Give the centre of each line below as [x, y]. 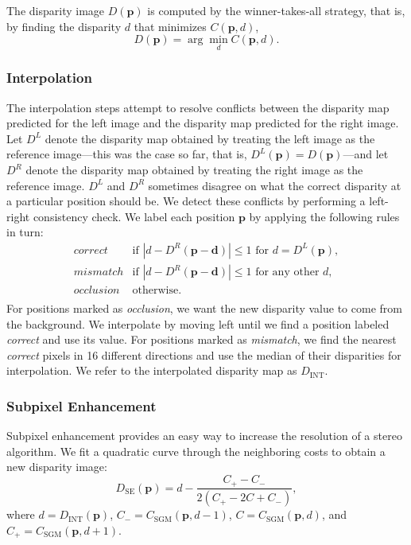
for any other [287, 272]
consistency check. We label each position [134, 216]
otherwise [155, 291]
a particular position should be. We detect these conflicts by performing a [186, 201]
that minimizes [170, 26]
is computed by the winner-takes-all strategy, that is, [276, 10]
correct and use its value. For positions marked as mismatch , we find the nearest [202, 339]
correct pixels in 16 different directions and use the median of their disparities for [204, 354]
